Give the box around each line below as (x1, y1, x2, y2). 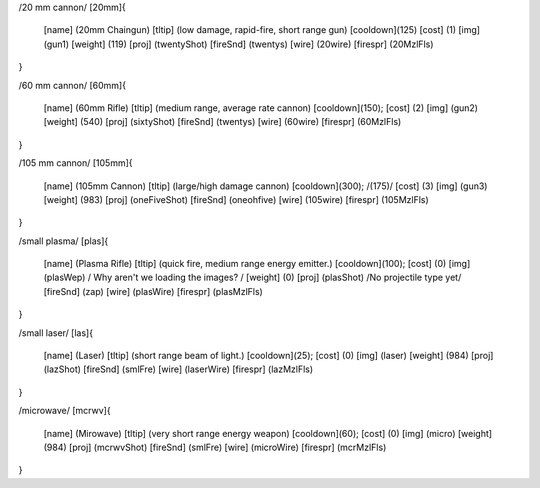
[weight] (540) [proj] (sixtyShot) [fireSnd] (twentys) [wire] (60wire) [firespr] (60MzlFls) (43, 116, 402, 128)
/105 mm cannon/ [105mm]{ (18, 157, 134, 169)
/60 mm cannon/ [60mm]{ (18, 79, 127, 91)
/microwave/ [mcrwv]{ (18, 405, 111, 417)
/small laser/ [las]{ (18, 326, 94, 339)
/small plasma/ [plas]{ (18, 235, 109, 247)
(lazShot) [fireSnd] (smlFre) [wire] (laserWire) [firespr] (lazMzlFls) (43, 363, 314, 375)
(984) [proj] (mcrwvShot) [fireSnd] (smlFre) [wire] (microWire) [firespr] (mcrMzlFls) (43, 441, 387, 453)
